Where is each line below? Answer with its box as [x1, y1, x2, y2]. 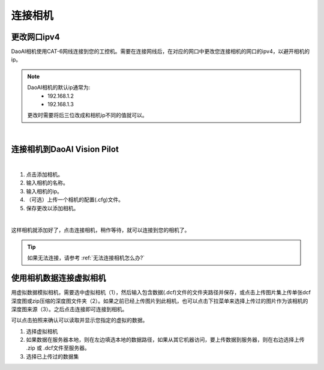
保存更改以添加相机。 [26, 204, 79, 211]
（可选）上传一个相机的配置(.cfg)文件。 [26, 196, 124, 204]
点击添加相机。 [26, 171, 63, 178]
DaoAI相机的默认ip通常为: [27, 84, 91, 91]
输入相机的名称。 [26, 179, 68, 186]
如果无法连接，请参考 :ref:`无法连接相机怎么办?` [27, 254, 145, 261]
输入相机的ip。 [26, 187, 62, 195]
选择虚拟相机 [26, 327, 58, 335]
